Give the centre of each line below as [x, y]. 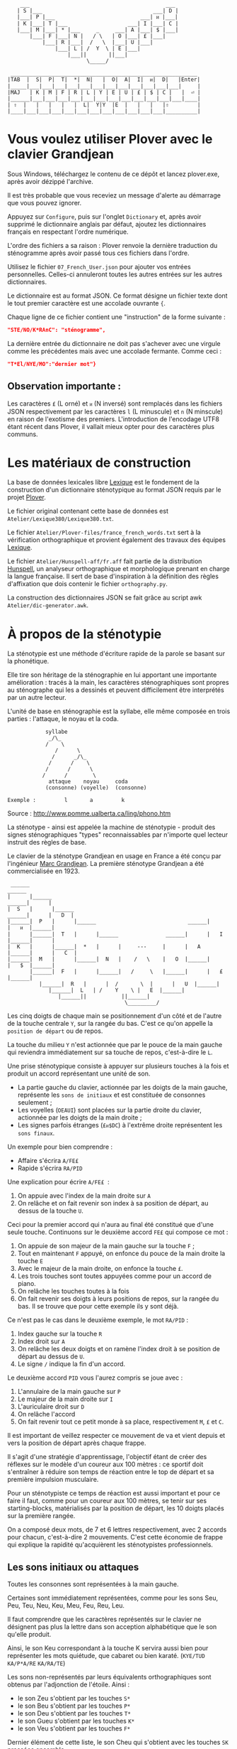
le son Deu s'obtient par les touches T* [74, 1713]
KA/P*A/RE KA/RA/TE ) [36, 1663]
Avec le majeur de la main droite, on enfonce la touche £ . [100, 1269]
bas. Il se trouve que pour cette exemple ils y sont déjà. [98, 1306]
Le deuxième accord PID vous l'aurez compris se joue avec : [95, 1378]
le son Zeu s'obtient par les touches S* [74, 1699]
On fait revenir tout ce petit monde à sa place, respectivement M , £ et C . [121, 1422]
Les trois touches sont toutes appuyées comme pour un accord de [115, 1276]
